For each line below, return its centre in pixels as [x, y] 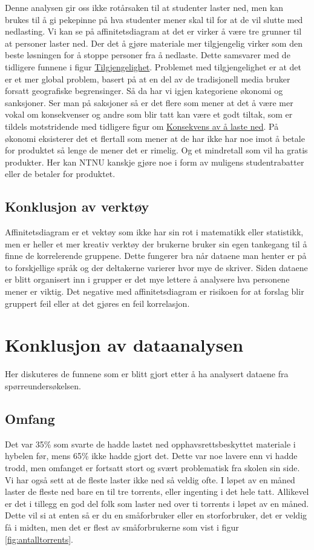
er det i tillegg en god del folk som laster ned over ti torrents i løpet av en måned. [157, 503]
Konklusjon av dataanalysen [124, 345]
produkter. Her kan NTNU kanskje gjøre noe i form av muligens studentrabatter [155, 162]
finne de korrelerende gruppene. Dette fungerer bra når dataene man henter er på [156, 256]
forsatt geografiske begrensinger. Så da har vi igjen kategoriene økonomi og [144, 91]
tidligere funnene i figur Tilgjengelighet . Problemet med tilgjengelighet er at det [153, 66]
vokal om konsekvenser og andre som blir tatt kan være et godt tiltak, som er [149, 114]
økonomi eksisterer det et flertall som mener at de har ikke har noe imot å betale [155, 138]
